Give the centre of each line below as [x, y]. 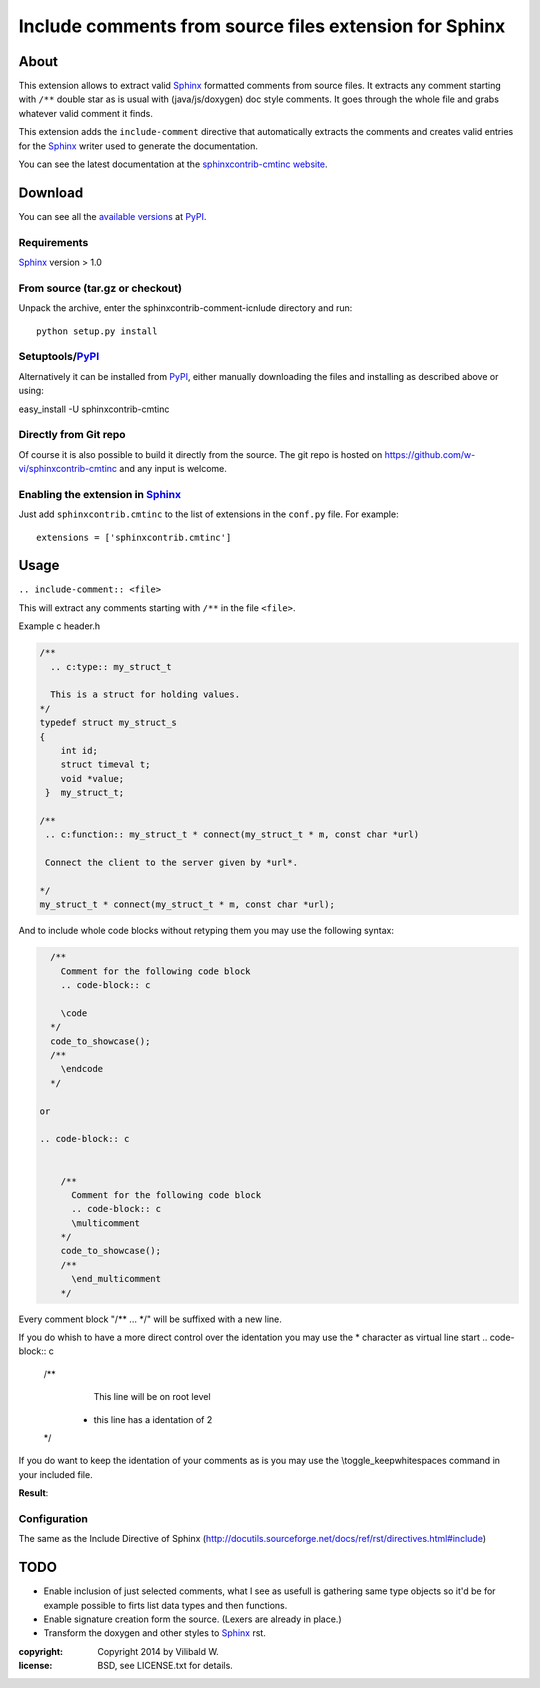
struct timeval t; [105, 764]
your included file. [56, 1474]
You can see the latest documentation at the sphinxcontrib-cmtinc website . [173, 164]
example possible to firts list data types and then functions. [165, 1605]
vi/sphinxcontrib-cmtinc [68, 469]
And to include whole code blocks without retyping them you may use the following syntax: [206, 931]
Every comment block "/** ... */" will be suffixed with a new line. [150, 1319]
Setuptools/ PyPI [59, 357]
